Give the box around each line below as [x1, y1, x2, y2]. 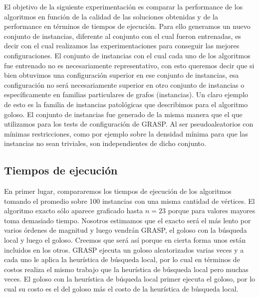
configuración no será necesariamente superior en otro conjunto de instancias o [4, 79, 245, 90]
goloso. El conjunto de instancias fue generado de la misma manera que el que [4, 109, 243, 119]
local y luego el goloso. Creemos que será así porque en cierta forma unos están [4, 235, 246, 245]
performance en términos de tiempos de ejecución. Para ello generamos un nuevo [4, 21, 251, 31]
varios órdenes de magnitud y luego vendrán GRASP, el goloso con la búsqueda [4, 225, 247, 235]
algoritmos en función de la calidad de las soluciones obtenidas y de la [4, 11, 218, 21]
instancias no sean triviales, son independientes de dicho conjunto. [4, 138, 206, 148]
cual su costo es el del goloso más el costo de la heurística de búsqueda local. [4, 284, 239, 294]
